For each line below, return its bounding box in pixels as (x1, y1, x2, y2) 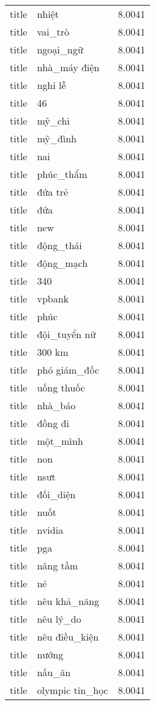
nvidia (37, 523, 64, 537)
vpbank (37, 291, 69, 306)
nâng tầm (37, 558, 78, 572)
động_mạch (37, 256, 88, 270)
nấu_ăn (37, 665, 71, 679)
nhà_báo (37, 398, 76, 412)
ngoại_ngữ (37, 42, 83, 56)
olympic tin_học (37, 683, 108, 697)
